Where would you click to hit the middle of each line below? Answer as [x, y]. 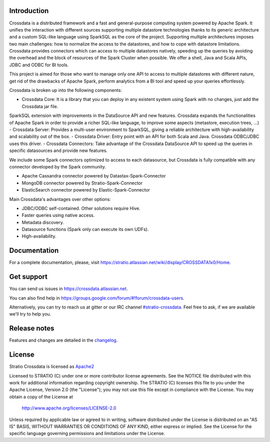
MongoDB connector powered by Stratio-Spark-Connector [82, 183]
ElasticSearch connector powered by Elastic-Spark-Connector [86, 190]
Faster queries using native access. [58, 215]
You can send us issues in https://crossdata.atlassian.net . [68, 289]
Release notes [32, 328]
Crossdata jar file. [40, 106]
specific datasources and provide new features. [58, 150]
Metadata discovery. [43, 222]
